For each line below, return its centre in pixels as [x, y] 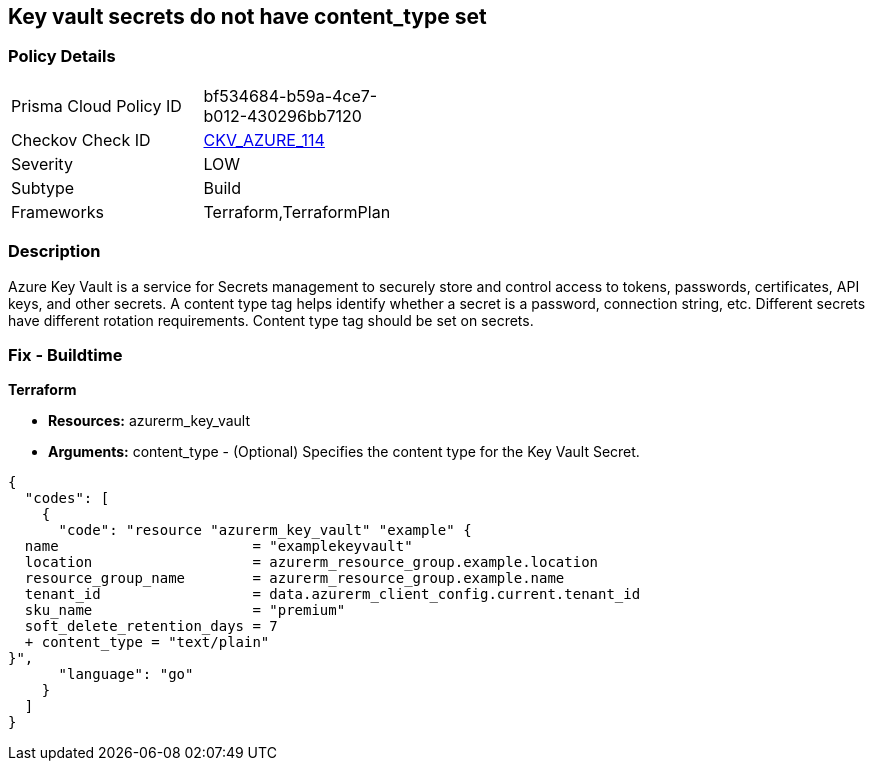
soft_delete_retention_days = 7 [151, 626]
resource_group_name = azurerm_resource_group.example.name [294, 578]
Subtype [43, 187]
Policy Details [62, 56]
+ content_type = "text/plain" [147, 642]
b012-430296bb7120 [282, 115]
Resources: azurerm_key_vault [149, 421]
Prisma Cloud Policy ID [96, 105]
